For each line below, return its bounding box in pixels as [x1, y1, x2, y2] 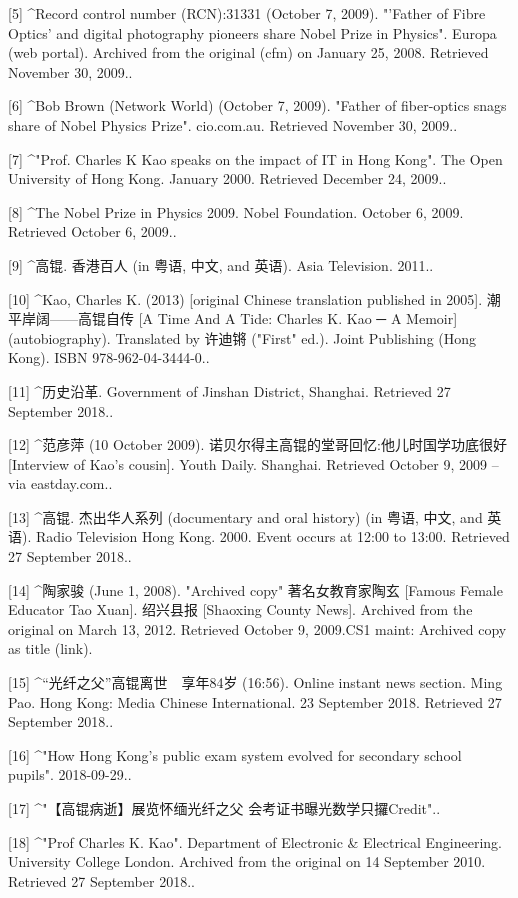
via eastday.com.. [8, 473, 113, 494]
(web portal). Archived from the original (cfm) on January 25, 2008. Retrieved [8, 42, 489, 63]
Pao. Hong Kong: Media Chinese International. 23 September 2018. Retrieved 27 [8, 691, 502, 712]
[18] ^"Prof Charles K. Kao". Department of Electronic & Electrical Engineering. [8, 831, 503, 852]
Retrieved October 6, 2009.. [8, 221, 177, 242]
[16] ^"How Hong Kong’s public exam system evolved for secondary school [8, 744, 462, 765]
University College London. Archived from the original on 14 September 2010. [8, 851, 486, 872]
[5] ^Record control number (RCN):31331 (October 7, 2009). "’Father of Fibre [8, 3, 486, 23]
